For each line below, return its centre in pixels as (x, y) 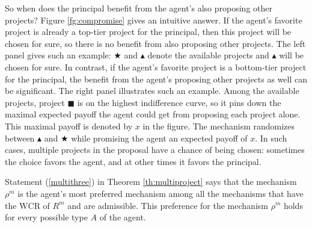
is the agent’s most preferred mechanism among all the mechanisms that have (161, 193)
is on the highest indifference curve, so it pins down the (179, 102)
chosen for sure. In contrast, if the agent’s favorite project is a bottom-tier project (156, 67)
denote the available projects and (208, 55)
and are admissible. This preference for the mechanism (168, 205)
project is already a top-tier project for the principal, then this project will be (148, 32)
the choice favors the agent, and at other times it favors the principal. (133, 161)
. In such (271, 138)
